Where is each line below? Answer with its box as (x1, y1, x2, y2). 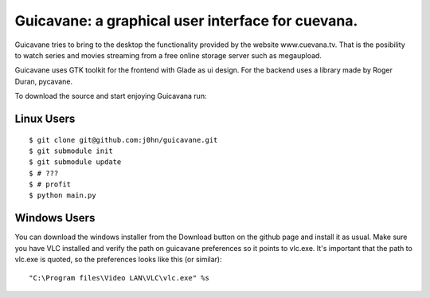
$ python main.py (29, 191, 96, 200)
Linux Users (14, 112, 76, 125)
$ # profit (29, 180, 72, 189)
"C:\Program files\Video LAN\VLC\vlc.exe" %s (29, 273, 210, 282)
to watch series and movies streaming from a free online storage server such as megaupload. (14, 50, 322, 60)
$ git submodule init (29, 146, 113, 155)
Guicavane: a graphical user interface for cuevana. (14, 12, 358, 29)
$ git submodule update (29, 158, 122, 167)
